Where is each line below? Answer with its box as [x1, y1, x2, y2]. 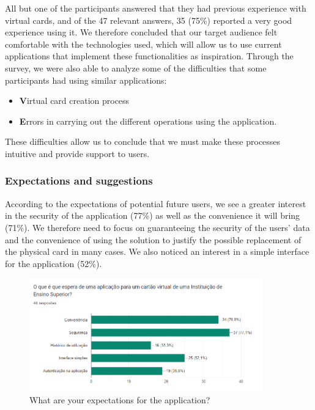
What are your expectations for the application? [29, 393, 210, 406]
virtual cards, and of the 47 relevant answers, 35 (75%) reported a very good [5, 13, 292, 26]
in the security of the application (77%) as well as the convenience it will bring [5, 209, 300, 222]
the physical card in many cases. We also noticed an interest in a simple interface [5, 245, 309, 258]
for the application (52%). [5, 257, 102, 269]
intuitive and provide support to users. [5, 147, 150, 159]
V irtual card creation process [19, 94, 130, 107]
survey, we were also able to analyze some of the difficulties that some [5, 61, 267, 74]
